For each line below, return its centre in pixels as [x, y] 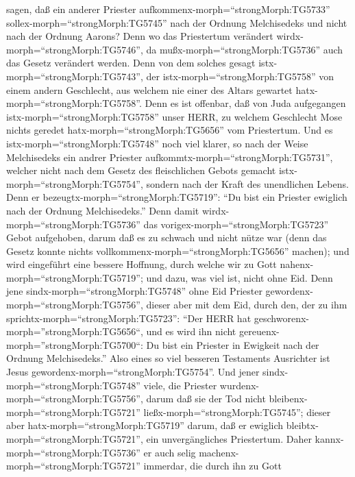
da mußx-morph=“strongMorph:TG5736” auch [245, 49]
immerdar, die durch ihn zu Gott [212, 466]
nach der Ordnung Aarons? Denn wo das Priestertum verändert [140, 36]
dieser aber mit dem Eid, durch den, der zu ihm [247, 305]
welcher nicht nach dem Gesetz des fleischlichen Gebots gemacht [141, 170]
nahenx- [297, 264]
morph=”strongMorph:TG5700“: [75, 344]
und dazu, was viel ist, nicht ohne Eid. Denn [240, 277]
